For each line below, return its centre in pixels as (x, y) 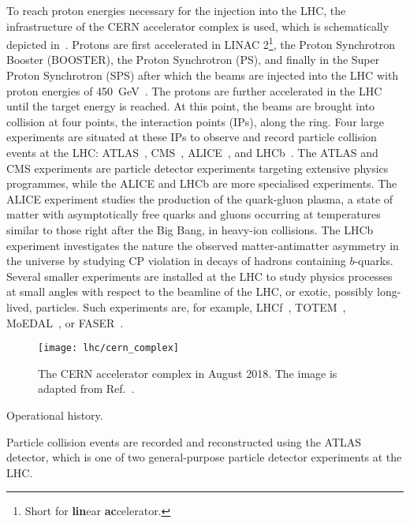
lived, (19, 306)
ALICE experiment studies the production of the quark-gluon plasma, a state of (200, 198)
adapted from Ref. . (86, 389)
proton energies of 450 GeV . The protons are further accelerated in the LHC (194, 90)
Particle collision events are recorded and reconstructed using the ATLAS (184, 441)
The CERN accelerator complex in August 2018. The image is (188, 373)
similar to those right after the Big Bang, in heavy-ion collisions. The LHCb (190, 229)
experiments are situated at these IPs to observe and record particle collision (192, 137)
